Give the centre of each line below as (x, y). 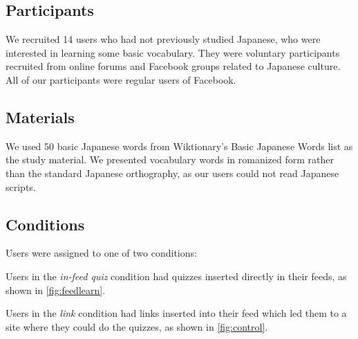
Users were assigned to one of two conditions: (101, 253)
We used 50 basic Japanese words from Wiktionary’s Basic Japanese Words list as (179, 146)
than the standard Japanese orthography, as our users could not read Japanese (172, 173)
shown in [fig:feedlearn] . (56, 290)
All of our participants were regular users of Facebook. (121, 79)
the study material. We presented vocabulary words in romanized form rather (170, 159)
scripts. (21, 186)
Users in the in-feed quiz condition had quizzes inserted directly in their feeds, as (176, 276)
